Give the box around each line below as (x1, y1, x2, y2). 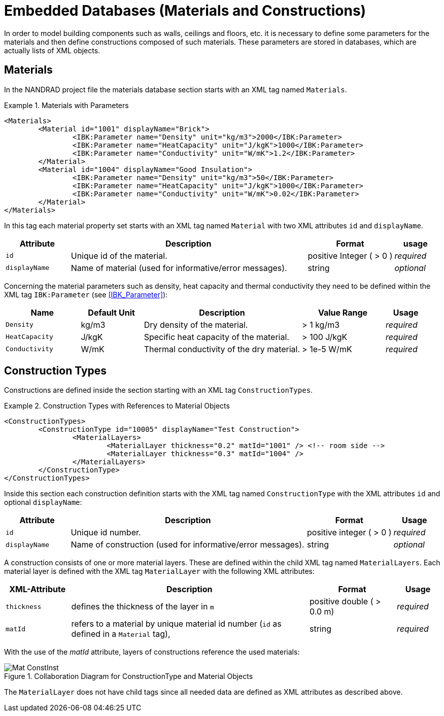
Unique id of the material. (71, 250, 167, 261)
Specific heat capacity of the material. (144, 331, 289, 342)
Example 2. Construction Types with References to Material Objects (4, 401, 230, 411)
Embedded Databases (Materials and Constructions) (4, 2, 366, 19)
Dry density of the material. (144, 319, 248, 330)
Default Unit (88, 307, 135, 318)
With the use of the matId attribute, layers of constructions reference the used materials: (4, 647, 300, 657)
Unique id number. (71, 527, 141, 538)
